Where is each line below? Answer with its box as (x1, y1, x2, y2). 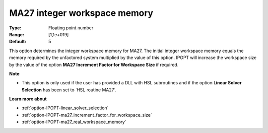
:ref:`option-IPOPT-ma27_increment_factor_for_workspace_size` (21, 112, 152, 118)
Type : (9, 25, 22, 31)
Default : (9, 39, 27, 45)
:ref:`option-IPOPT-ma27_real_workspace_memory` (21, 119, 127, 125)
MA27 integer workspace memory (9, 7, 153, 18)
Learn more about (9, 96, 47, 102)
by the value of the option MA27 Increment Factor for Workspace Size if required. (9, 62, 179, 67)
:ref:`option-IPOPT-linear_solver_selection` (21, 105, 109, 111)
